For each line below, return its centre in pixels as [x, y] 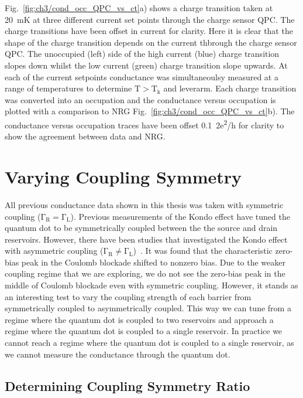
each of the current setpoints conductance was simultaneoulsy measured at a [142, 76]
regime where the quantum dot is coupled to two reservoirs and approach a [139, 319]
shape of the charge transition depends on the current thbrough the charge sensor [151, 42]
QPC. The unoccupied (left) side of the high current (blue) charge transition [142, 54]
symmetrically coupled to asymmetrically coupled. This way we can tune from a [148, 308]
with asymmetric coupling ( [54, 251]
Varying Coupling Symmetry [123, 176]
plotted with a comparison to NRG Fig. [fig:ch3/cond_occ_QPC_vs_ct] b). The [150, 111]
